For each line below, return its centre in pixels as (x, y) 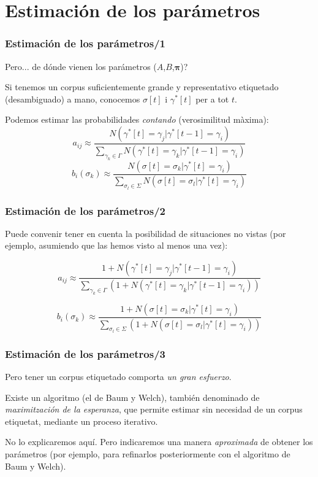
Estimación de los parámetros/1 (85, 43)
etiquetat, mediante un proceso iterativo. (81, 421)
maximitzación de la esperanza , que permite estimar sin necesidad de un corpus (154, 409)
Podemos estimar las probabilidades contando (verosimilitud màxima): (137, 119)
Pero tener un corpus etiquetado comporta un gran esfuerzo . (118, 376)
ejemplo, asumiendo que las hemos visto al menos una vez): (116, 245)
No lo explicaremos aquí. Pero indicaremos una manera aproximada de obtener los (159, 442)
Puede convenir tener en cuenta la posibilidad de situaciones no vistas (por (146, 233)
